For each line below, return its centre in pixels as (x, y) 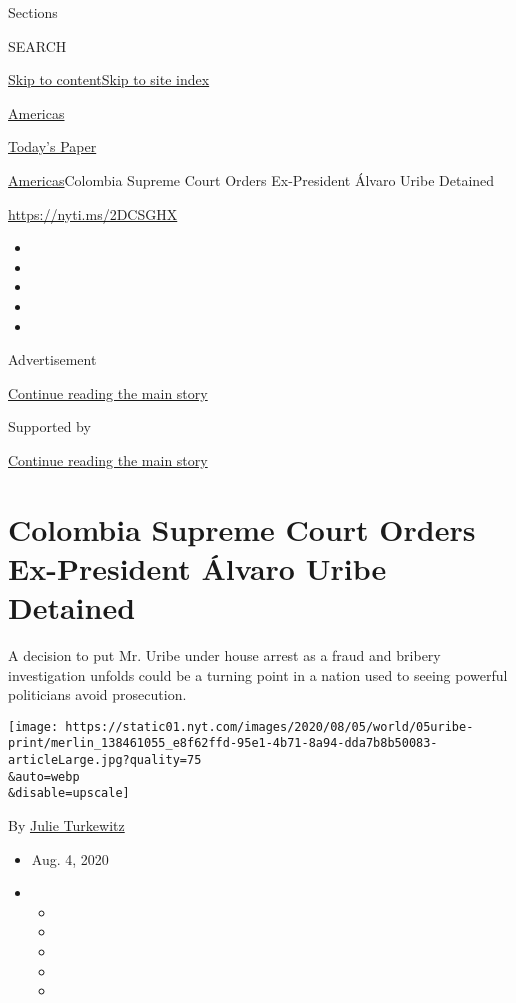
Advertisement (52, 359)
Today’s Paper (52, 146)
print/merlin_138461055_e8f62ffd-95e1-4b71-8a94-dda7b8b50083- (223, 743)
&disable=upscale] (69, 793)
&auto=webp (44, 776)
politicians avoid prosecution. (97, 694)
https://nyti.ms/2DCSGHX (93, 213)
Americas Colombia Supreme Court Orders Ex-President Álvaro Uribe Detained (251, 179)
